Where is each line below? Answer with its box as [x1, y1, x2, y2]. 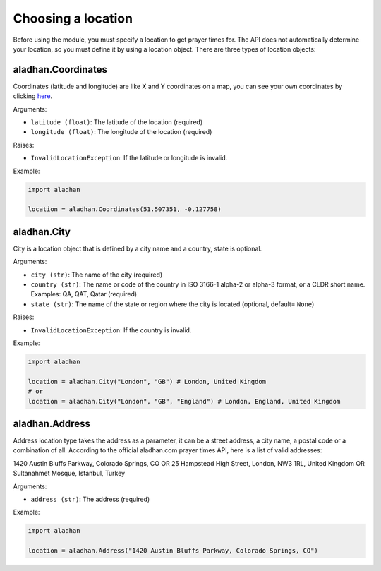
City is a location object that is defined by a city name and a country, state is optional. [13, 244, 262, 253]
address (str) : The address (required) [30, 495, 150, 503]
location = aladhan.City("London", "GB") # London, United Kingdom [28, 378, 267, 385]
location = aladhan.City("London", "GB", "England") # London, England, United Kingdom [28, 397, 341, 405]
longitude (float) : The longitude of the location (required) [30, 128, 212, 136]
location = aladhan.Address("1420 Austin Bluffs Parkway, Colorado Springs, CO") [28, 547, 319, 555]
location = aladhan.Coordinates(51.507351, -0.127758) [28, 205, 222, 213]
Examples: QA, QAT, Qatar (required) [30, 290, 138, 299]
